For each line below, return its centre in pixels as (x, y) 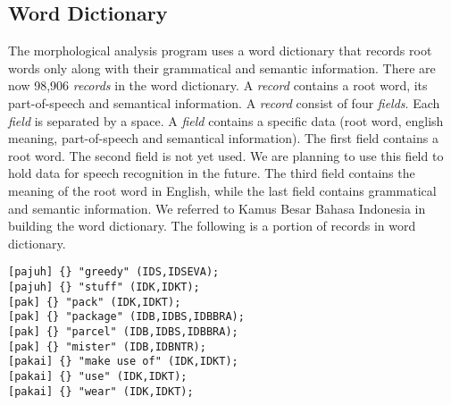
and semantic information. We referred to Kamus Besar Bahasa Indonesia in (217, 208)
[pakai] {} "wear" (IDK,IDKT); (101, 391)
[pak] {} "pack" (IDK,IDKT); (95, 302)
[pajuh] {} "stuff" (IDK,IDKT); (104, 287)
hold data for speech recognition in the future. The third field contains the (212, 173)
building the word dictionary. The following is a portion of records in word (212, 226)
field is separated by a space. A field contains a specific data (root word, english (226, 120)
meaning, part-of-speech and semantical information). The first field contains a (223, 138)
